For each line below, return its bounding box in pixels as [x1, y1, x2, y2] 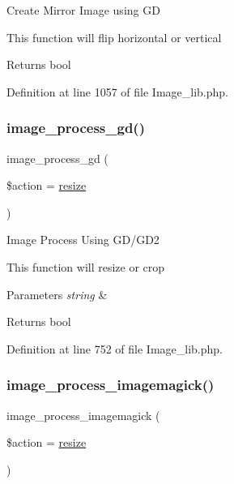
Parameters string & [6, 285, 108, 302]
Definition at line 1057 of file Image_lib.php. [6, 83, 229, 100]
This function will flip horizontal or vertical [6, 28, 222, 45]
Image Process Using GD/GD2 [6, 231, 160, 248]
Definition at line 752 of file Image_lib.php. [6, 340, 223, 357]
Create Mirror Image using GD [6, 2, 160, 18]
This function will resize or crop [6, 258, 165, 275]
